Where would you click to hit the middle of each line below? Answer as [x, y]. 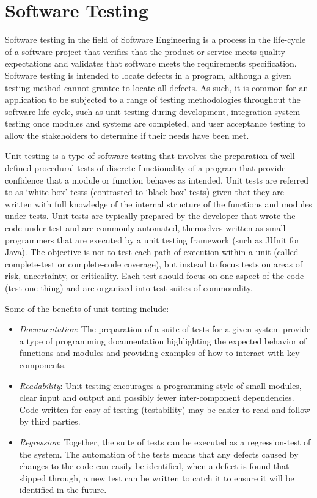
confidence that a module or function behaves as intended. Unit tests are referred [157, 180]
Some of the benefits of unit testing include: [87, 308]
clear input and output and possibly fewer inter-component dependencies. [157, 397]
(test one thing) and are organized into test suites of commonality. [129, 288]
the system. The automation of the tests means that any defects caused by [159, 454]
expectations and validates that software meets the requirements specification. [151, 63]
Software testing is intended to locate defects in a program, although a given [148, 75]
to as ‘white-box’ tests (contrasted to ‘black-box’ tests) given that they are [145, 192]
